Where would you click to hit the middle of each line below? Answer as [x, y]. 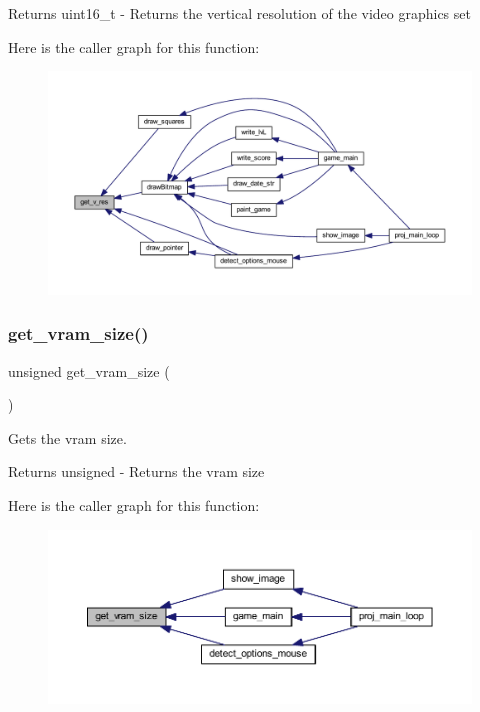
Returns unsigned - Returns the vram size [136, 471]
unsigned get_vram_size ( [89, 370]
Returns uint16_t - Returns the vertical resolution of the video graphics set [239, 13]
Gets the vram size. [67, 437]
